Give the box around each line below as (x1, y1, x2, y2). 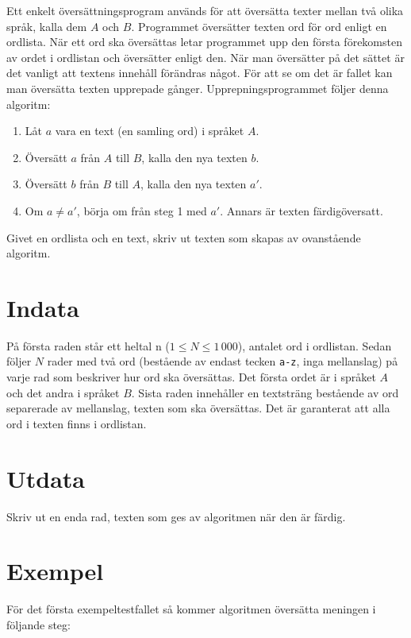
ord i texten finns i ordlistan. (6, 415, 147, 431)
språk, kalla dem (6, 17, 87, 34)
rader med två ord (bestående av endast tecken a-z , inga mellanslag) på (47, 353, 398, 369)
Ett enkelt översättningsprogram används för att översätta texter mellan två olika (6, 2, 404, 18)
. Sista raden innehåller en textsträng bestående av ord (131, 384, 399, 400)
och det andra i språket (6, 384, 120, 400)
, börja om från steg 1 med (76, 202, 207, 218)
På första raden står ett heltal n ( (6, 337, 170, 354)
